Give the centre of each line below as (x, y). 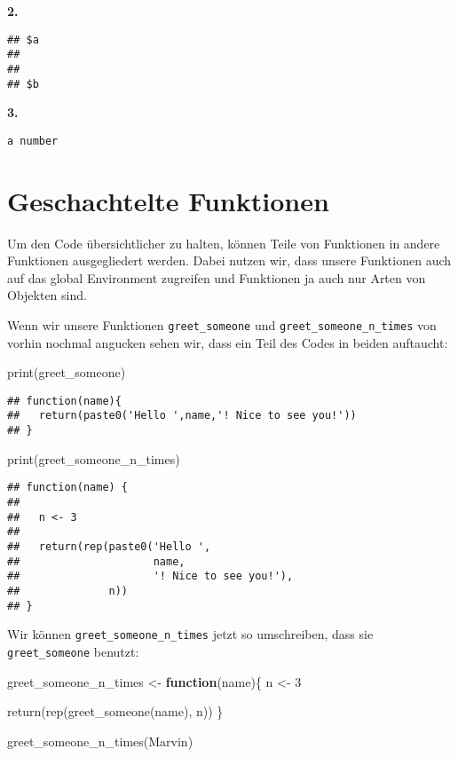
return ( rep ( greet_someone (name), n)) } (115, 711)
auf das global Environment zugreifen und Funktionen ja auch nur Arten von (217, 277)
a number (33, 141)
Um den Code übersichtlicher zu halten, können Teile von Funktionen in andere (224, 243)
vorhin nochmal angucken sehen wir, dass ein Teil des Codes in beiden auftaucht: (228, 342)
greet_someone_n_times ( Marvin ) (100, 741)
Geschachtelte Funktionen (168, 200)
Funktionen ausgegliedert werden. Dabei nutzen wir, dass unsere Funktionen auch (229, 260)
